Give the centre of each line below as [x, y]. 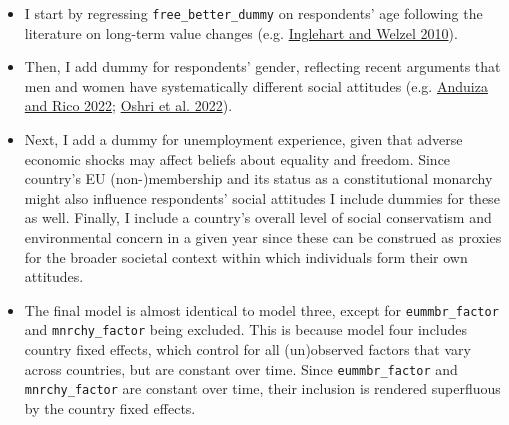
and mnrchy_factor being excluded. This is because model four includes [246, 329]
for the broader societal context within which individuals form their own [246, 256]
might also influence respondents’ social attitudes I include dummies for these [262, 197]
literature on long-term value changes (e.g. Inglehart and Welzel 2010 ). [241, 32]
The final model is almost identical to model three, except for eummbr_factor [261, 309]
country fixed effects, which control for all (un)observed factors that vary [247, 349]
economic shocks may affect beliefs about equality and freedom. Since [237, 158]
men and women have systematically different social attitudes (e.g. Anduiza [256, 85]
